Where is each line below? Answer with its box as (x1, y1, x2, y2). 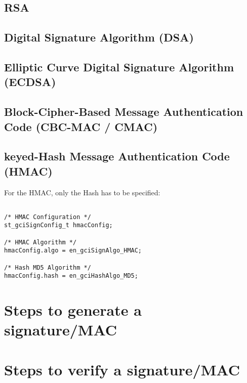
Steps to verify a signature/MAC (4, 359, 240, 379)
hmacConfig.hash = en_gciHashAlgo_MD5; (4, 272, 138, 280)
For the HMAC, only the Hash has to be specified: (4, 187, 160, 197)
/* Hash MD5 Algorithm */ (4, 264, 91, 271)
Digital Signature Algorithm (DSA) (4, 29, 194, 45)
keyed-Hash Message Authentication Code (4, 148, 230, 164)
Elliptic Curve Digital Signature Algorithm (4, 59, 234, 74)
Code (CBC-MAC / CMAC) (4, 118, 158, 134)
